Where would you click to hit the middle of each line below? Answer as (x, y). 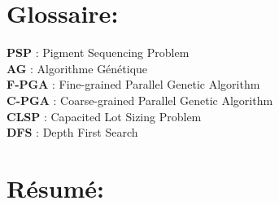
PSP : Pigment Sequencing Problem (98, 52)
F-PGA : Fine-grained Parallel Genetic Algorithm (133, 84)
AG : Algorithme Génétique (77, 68)
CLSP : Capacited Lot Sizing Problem (104, 116)
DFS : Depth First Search (72, 132)
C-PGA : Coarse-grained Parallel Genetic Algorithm (140, 100)
